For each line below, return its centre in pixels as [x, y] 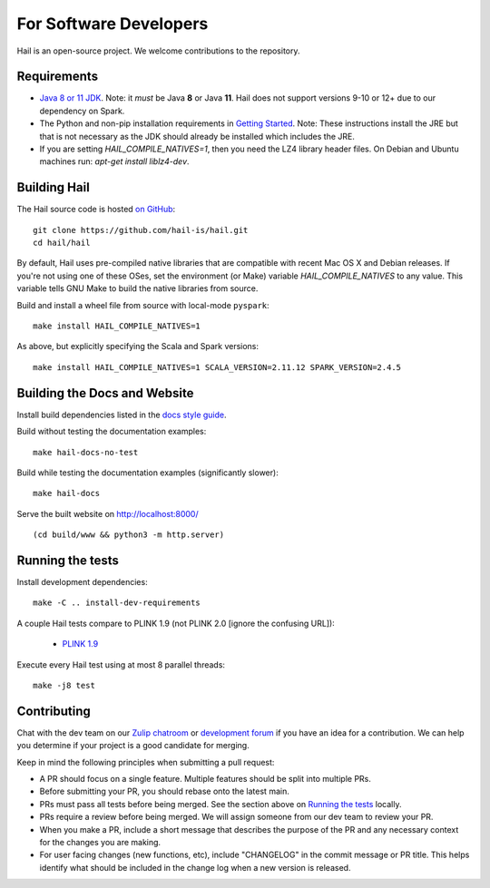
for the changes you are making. [100, 842]
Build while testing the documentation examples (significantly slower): [147, 473]
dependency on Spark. [82, 111]
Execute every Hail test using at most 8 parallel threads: [121, 664]
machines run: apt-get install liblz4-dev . [114, 161]
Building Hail [53, 187]
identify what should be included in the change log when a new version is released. [195, 867]
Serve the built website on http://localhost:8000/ [108, 513]
